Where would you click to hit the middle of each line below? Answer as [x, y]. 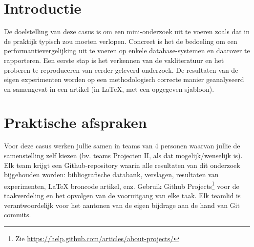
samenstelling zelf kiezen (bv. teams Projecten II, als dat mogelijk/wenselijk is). [123, 155]
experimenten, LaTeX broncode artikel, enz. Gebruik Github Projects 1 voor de [122, 185]
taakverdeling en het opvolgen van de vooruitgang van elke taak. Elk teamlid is [122, 196]
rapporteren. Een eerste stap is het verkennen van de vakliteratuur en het [114, 60]
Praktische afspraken [75, 122]
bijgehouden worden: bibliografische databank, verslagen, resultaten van [111, 175]
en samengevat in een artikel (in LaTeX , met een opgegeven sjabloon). [109, 89]
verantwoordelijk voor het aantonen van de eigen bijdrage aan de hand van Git [122, 205]
